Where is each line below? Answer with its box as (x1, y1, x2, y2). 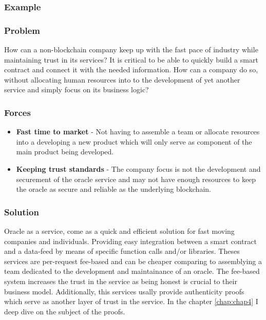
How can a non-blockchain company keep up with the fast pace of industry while (4, 44, 258, 55)
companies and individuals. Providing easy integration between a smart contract (4, 235, 257, 246)
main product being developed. (16, 146, 114, 157)
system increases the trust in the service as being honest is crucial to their (4, 276, 237, 286)
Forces (4, 106, 31, 118)
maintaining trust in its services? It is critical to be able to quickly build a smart (4, 54, 258, 65)
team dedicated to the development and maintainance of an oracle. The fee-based (4, 266, 260, 276)
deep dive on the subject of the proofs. (4, 306, 125, 316)
